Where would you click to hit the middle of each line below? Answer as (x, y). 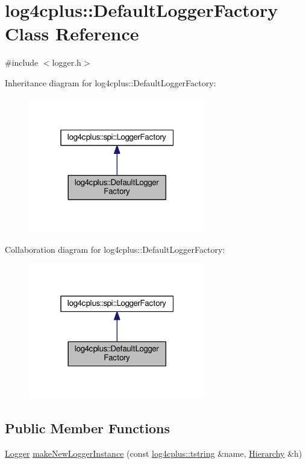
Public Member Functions (87, 427)
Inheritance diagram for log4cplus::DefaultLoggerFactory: (111, 82)
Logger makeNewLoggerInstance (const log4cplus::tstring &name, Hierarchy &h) (154, 453)
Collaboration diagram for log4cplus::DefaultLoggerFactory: (115, 249)
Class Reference (72, 33)
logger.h (67, 62)
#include (22, 62)
